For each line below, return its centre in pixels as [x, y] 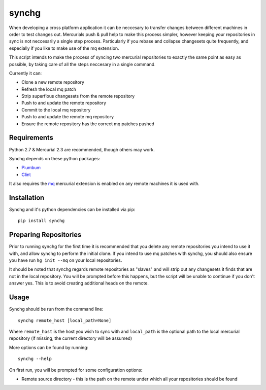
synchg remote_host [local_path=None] [65, 320]
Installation [27, 197]
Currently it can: [25, 73]
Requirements [31, 138]
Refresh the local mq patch [49, 89]
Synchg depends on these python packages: [55, 158]
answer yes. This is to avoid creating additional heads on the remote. [79, 283]
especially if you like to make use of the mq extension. [64, 48]
